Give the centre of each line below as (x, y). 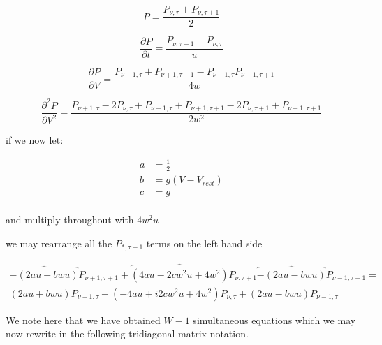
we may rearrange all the (59, 243)
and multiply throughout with (70, 220)
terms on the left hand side (204, 243)
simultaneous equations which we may (274, 320)
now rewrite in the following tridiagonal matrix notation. (127, 333)
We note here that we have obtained (83, 320)
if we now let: (35, 140)
